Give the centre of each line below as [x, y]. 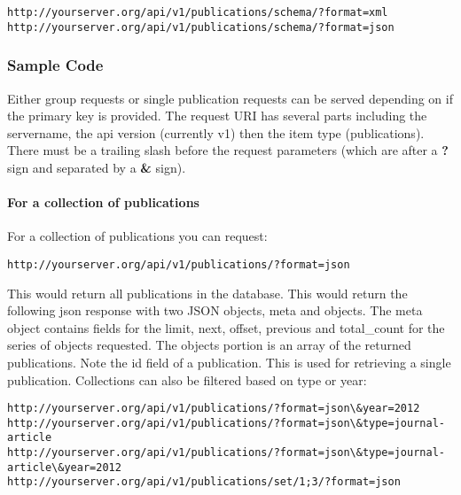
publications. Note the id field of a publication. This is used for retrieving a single [229, 362]
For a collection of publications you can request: [137, 236]
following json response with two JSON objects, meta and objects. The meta [215, 310]
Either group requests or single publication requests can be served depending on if [230, 98]
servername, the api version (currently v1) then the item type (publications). [216, 132]
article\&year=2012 [64, 467]
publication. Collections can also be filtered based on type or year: [187, 379]
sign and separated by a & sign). [97, 167]
